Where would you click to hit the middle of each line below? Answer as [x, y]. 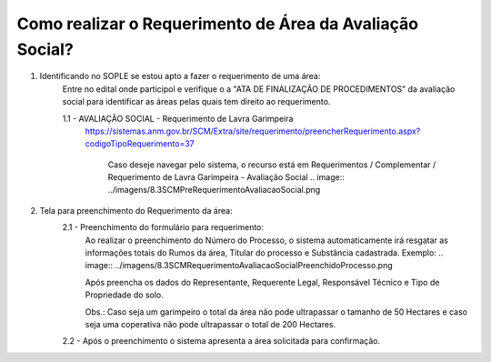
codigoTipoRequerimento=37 [140, 144]
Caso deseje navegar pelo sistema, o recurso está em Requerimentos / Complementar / [272, 165]
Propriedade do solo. [124, 295]
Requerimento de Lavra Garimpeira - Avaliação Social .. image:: [226, 177]
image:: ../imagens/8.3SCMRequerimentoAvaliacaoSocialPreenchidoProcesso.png [239, 266]
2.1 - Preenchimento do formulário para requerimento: [163, 227]
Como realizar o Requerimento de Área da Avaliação [217, 24]
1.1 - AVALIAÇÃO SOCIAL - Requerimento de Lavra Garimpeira [178, 118]
